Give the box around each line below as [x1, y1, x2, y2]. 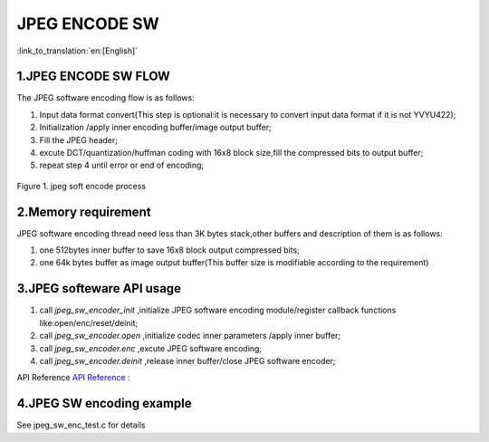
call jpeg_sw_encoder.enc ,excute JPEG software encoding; [39, 342, 263, 353]
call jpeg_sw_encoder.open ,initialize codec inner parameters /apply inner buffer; [39, 331, 341, 341]
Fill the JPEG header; [39, 134, 118, 145]
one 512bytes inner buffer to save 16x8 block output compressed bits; [39, 245, 301, 255]
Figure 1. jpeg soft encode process [16, 180, 147, 191]
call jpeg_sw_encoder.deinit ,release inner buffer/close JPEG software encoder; [39, 355, 336, 366]
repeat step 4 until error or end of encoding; [39, 159, 205, 171]
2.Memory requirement [16, 204, 151, 219]
